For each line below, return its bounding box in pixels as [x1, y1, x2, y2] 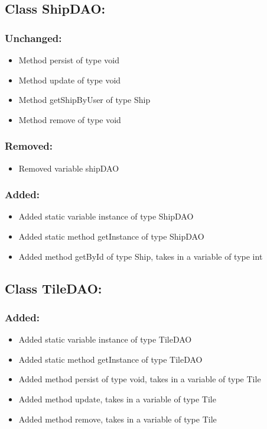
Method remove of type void [18, 113, 121, 125]
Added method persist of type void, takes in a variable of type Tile [18, 373, 261, 385]
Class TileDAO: [5, 279, 102, 297]
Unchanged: [5, 30, 62, 45]
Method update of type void [18, 73, 121, 86]
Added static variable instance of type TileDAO [18, 333, 192, 346]
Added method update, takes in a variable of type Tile [18, 392, 216, 405]
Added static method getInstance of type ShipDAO [18, 230, 204, 242]
